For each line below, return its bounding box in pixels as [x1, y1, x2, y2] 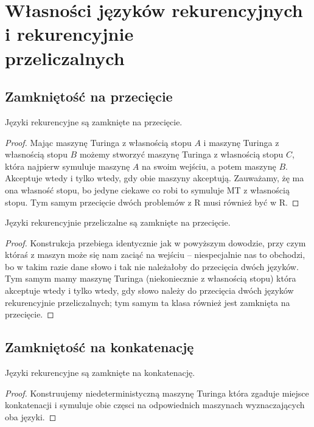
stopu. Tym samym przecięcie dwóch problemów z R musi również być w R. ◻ [5, 195, 299, 208]
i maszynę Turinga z [203, 136, 279, 148]
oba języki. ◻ [5, 410, 57, 423]
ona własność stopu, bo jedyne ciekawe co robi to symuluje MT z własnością [5, 183, 290, 196]
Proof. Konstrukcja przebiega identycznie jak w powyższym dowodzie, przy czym [5, 236, 306, 249]
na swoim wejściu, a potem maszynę [142, 159, 276, 172]
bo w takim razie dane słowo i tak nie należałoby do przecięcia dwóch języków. [5, 260, 299, 273]
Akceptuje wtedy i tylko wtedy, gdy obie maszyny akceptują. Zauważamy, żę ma [5, 172, 304, 184]
